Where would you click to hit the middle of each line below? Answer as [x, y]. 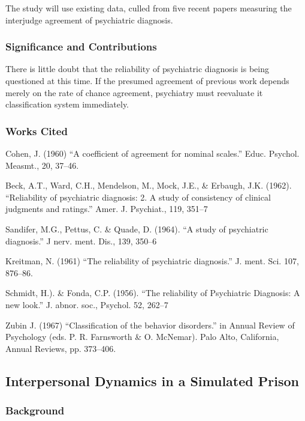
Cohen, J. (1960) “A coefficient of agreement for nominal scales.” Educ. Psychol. [152, 153]
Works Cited [37, 131]
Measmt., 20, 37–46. [42, 165]
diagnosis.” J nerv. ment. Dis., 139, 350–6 [81, 241]
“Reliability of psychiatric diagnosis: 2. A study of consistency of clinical [138, 197]
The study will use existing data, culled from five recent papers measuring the [149, 8]
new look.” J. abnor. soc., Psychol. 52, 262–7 [87, 304]
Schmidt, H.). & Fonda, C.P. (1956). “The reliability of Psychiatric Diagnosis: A [153, 293]
